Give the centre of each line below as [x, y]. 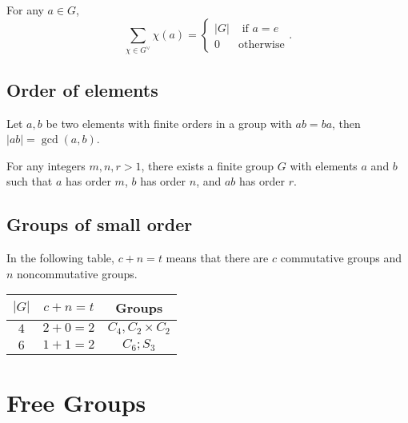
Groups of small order [100, 224]
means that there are [217, 258]
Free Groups [76, 402]
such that [30, 181]
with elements [324, 165]
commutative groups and [341, 258]
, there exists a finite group [208, 165]
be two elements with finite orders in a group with [169, 123]
